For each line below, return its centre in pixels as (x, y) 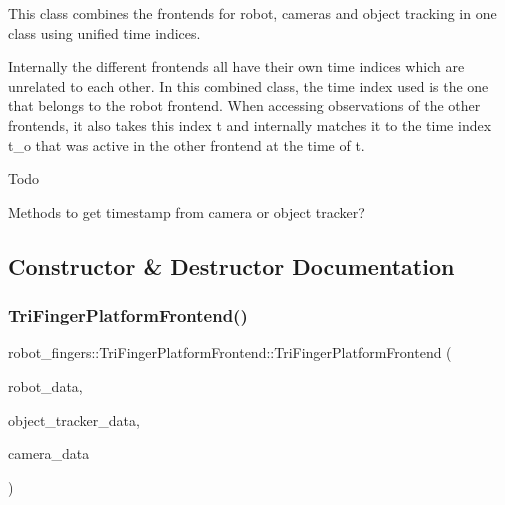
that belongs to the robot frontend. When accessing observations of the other (244, 105)
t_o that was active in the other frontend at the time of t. (186, 144)
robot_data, (45, 385)
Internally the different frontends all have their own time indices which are (236, 66)
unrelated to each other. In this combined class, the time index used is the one (248, 85)
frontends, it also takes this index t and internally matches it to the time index (250, 124)
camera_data (49, 453)
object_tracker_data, (74, 419)
